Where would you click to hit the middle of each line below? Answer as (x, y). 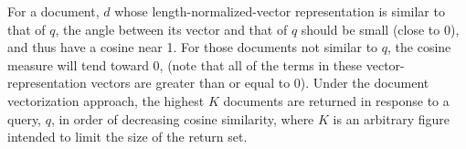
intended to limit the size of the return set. (127, 137)
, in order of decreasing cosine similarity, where (182, 118)
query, (25, 118)
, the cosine (419, 47)
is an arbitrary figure (391, 118)
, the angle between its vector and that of (171, 29)
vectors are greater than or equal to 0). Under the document (260, 83)
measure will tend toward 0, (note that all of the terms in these (185, 64)
